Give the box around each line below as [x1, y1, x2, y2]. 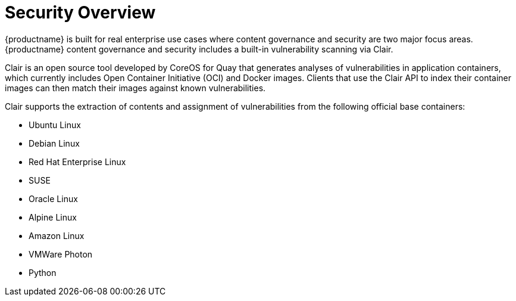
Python [29, 267, 57, 278]
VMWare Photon [29, 249, 93, 259]
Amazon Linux [29, 230, 85, 241]
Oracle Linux [29, 193, 78, 204]
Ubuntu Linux [29, 119, 81, 130]
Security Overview [5, 2, 156, 23]
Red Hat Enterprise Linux [29, 156, 126, 167]
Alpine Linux [29, 212, 77, 222]
